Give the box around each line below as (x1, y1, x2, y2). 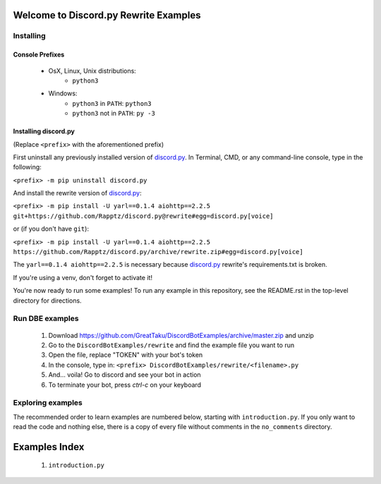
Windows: (48, 89, 78, 98)
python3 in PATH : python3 (72, 99, 152, 107)
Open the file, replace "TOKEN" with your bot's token (48, 351, 203, 359)
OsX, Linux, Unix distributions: (48, 66, 137, 75)
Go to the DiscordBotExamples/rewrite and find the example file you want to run (48, 341, 295, 349)
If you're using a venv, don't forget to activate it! (13, 273, 153, 282)
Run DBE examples (13, 314, 79, 324)
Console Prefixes (13, 50, 65, 59)
